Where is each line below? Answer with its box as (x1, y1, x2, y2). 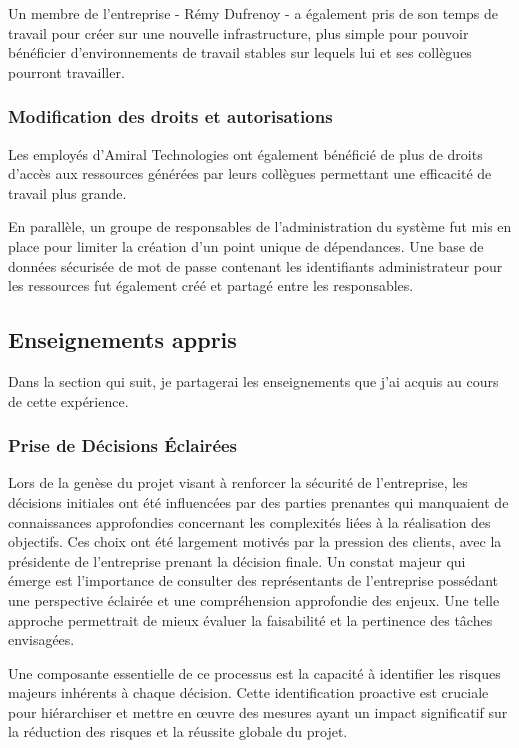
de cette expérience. (8, 390, 129, 411)
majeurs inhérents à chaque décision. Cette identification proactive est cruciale (8, 682, 489, 703)
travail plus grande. (8, 182, 127, 203)
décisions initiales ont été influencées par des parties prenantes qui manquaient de (8, 491, 509, 512)
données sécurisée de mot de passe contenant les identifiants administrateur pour (8, 255, 503, 276)
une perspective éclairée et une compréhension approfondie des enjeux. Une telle (8, 589, 500, 610)
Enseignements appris (8, 324, 237, 355)
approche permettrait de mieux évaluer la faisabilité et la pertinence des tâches (8, 609, 493, 630)
